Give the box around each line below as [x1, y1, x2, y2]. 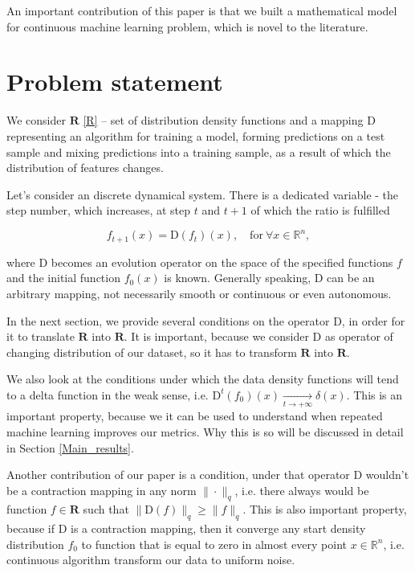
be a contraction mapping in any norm [6, 481, 197, 498]
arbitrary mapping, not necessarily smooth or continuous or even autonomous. [6, 285, 392, 302]
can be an [327, 269, 375, 286]
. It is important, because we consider [124, 328, 309, 345]
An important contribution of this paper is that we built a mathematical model [6, 2, 397, 18]
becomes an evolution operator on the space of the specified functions [51, 253, 393, 270]
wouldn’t [365, 466, 409, 483]
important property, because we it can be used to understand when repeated [6, 407, 383, 424]
